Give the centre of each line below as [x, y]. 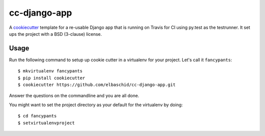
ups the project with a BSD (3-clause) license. [55, 34]
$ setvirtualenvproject [46, 123]
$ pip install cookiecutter [52, 78]
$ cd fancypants [37, 116]
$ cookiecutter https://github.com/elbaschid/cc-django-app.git [97, 85]
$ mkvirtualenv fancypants [50, 71]
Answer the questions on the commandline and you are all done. [74, 96]
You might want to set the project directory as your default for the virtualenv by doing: [96, 105]
